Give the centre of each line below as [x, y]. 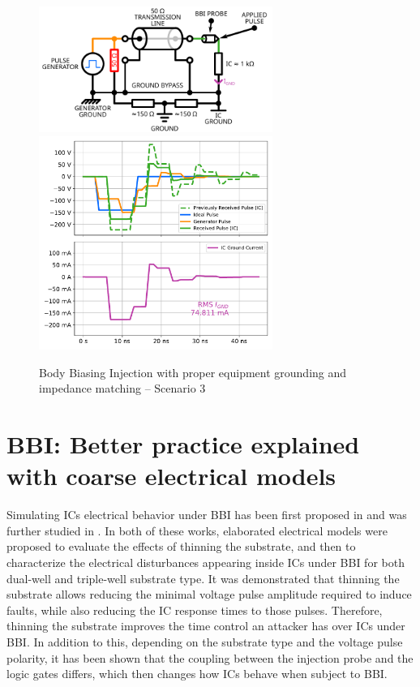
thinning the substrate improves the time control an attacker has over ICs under [206, 626]
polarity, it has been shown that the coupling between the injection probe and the [210, 657]
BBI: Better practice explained [183, 444]
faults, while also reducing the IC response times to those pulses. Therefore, [195, 610]
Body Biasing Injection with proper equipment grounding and [193, 372]
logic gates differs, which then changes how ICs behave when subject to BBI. [197, 674]
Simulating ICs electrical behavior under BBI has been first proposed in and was [207, 515]
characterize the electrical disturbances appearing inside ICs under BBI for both [206, 562]
